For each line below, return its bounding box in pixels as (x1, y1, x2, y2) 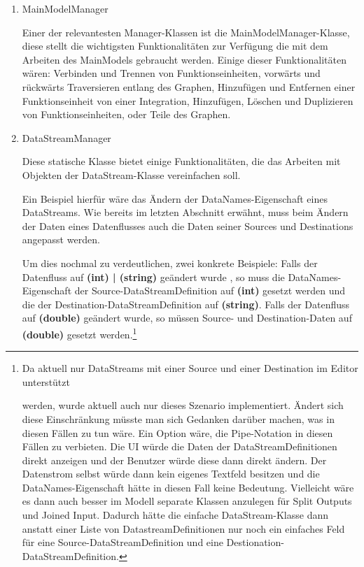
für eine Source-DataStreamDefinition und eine (22, 535, 223, 550)
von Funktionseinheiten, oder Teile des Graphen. (22, 107, 231, 122)
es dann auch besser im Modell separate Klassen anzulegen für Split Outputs (22, 494, 352, 508)
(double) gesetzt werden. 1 (22, 324, 137, 341)
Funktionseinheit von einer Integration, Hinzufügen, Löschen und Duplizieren (22, 93, 353, 108)
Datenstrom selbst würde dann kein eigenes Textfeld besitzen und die (22, 466, 320, 481)
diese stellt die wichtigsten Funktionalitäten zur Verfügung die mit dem (22, 38, 328, 53)
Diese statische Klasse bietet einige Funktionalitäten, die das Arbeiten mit (22, 154, 341, 168)
